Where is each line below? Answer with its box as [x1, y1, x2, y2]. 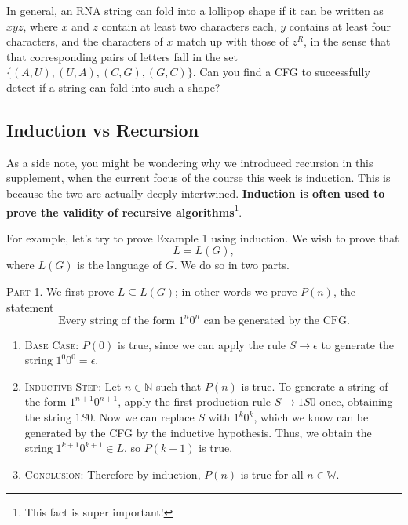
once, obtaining [319, 393, 393, 410]
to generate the [321, 336, 394, 352]
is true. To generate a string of [241, 377, 388, 394]
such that [156, 377, 202, 394]
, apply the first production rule [118, 393, 271, 410]
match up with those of [177, 33, 289, 49]
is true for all [240, 465, 304, 482]
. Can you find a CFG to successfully [192, 64, 370, 80]
